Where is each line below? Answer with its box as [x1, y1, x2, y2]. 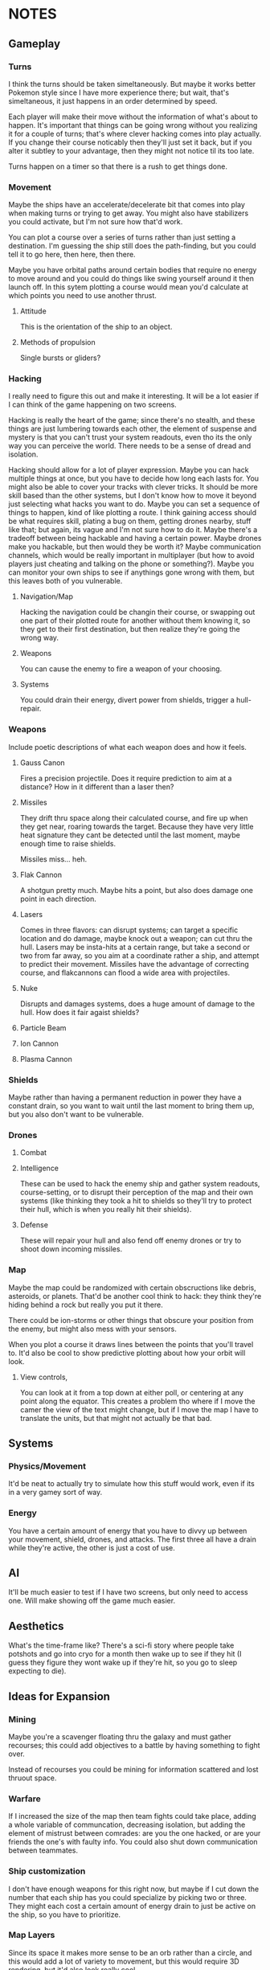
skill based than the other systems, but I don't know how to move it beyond [8, 491, 257, 501]
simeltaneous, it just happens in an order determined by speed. [8, 96, 218, 105]
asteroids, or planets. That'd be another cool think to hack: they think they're [8, 1291, 262, 1300]
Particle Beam [19, 1022, 67, 1033]
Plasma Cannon [19, 1054, 72, 1063]
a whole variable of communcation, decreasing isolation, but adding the [8, 1820, 246, 1829]
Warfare [8, 1793, 42, 1804]
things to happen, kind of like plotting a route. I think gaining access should [8, 508, 257, 518]
